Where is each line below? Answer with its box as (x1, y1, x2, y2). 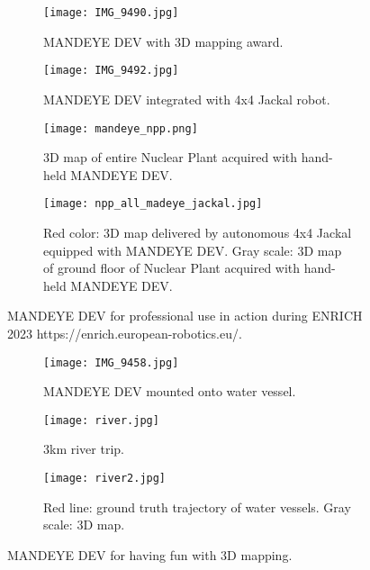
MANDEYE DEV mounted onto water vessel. (43, 382, 296, 401)
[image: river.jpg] (43, 413, 159, 427)
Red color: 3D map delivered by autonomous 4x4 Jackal (43, 223, 352, 241)
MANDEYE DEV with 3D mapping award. (43, 32, 284, 50)
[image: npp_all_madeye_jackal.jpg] (43, 197, 263, 211)
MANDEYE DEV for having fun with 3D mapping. (7, 545, 293, 564)
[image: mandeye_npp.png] (43, 122, 198, 135)
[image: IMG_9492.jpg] (43, 64, 179, 77)
